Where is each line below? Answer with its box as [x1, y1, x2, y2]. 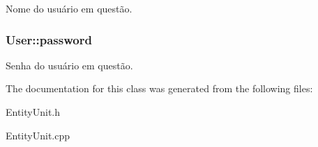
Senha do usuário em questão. [6, 58, 133, 72]
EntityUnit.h [6, 105, 61, 119]
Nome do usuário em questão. [6, 1, 132, 15]
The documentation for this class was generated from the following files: [6, 81, 313, 96]
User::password [6, 31, 92, 48]
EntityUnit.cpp [6, 128, 70, 142]
